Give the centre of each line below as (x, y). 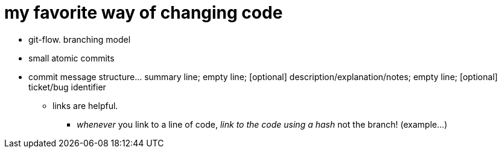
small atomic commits (71, 58)
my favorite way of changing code (144, 13)
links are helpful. (85, 105)
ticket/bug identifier (67, 87)
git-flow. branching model (80, 39)
